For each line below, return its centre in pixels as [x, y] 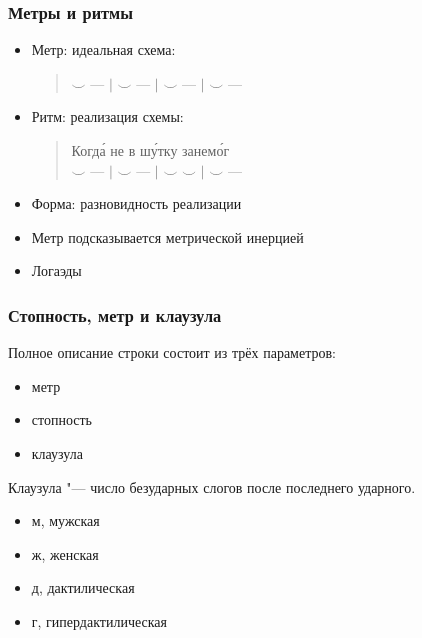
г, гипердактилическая [99, 620]
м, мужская [65, 520]
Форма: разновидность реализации [136, 203]
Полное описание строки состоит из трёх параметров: [172, 352]
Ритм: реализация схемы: [107, 116]
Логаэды [56, 270]
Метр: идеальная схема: [103, 49]
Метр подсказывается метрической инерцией [167, 236]
